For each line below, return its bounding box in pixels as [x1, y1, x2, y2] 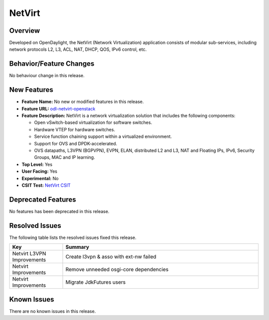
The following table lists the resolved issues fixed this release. [9, 234, 136, 240]
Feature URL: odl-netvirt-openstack [21, 106, 96, 111]
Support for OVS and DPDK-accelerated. [34, 140, 118, 146]
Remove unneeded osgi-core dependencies [65, 266, 169, 273]
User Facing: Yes [21, 168, 57, 174]
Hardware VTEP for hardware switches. [34, 126, 116, 132]
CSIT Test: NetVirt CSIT [21, 182, 71, 188]
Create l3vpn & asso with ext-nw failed [65, 253, 156, 260]
